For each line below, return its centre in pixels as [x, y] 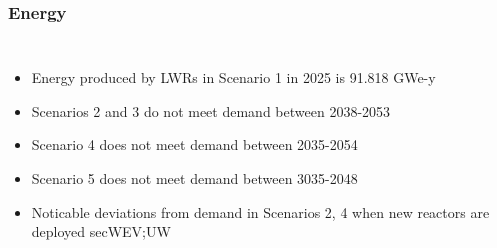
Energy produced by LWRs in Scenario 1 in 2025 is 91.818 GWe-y [233, 77]
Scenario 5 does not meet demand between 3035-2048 [194, 178]
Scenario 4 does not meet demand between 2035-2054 [194, 144]
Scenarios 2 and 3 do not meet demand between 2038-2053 [211, 110]
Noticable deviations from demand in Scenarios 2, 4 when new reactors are [260, 211]
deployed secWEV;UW [101, 231]
